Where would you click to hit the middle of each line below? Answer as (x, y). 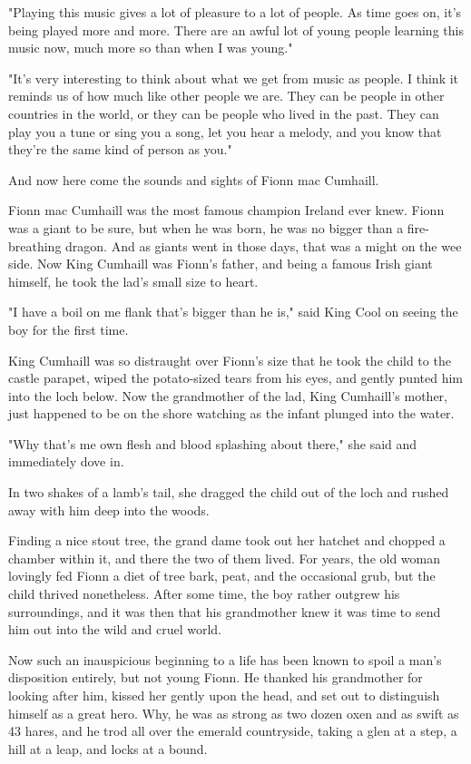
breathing (35, 245)
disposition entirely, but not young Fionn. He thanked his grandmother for (216, 677)
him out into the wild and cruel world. (115, 629)
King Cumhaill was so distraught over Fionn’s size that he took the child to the (230, 360)
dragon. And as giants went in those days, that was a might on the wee (264, 245)
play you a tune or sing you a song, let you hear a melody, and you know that (225, 131)
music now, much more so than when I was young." (151, 48)
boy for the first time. (69, 329)
